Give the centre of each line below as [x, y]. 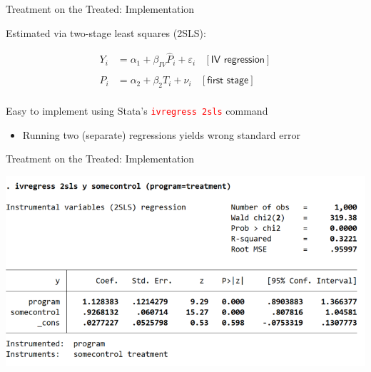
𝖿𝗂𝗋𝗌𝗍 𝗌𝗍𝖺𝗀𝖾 [228, 81]
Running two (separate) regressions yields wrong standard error [161, 134]
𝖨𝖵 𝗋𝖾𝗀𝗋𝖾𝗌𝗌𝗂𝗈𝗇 [238, 60]
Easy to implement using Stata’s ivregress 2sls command [137, 111]
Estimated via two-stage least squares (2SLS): [106, 32]
